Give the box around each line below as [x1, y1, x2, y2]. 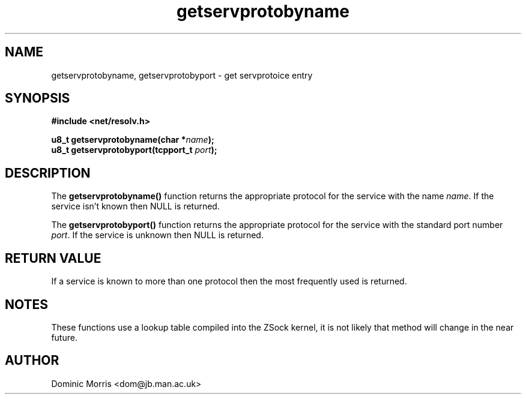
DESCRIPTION [5, 165, 91, 181]
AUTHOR [5, 353, 59, 368]
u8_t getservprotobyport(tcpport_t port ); [51, 145, 217, 155]
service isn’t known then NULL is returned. [51, 201, 220, 212]
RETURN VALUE [5, 250, 101, 266]
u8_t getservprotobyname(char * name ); [51, 134, 214, 145]
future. [51, 332, 77, 343]
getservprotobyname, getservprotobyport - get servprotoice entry [51, 70, 313, 80]
